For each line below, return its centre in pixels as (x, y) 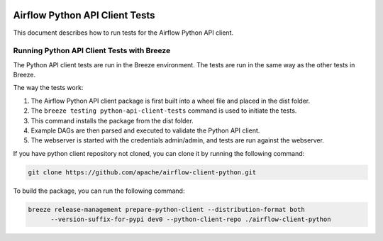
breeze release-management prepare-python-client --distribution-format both (166, 209)
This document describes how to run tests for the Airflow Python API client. (123, 33)
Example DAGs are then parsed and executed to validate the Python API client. (145, 130)
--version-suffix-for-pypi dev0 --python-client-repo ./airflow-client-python (191, 219)
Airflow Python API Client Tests (84, 15)
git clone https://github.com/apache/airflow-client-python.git (142, 172)
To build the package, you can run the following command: (99, 191)
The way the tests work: (48, 88)
